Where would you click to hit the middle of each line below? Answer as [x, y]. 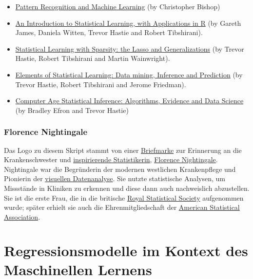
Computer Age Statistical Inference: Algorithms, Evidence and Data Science [129, 101]
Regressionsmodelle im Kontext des [126, 250]
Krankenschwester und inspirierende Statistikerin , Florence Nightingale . [111, 159]
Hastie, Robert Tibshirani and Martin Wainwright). [93, 58]
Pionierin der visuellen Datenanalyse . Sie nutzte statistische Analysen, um [115, 178]
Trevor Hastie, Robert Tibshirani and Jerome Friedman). [101, 84]
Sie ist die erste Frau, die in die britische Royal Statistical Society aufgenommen [124, 197]
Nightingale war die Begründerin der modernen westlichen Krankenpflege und [120, 169]
